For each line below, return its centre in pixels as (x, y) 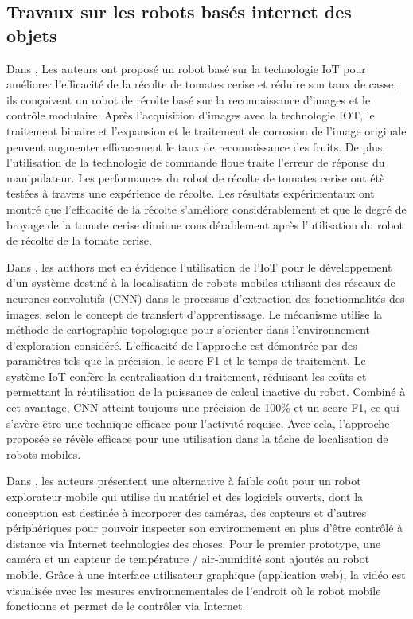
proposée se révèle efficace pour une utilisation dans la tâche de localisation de (197, 439)
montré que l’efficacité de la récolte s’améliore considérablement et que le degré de (206, 208)
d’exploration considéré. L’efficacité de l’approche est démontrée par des (182, 345)
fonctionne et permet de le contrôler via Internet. (126, 606)
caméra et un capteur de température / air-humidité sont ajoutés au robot (188, 559)
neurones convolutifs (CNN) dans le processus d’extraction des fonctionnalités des (206, 298)
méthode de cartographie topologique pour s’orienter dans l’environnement (188, 329)
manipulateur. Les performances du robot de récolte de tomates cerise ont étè (196, 177)
